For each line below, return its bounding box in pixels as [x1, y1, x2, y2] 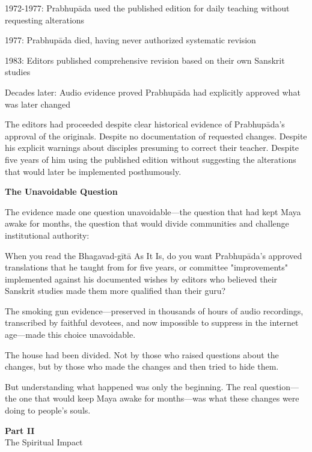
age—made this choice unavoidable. [5, 328, 136, 341]
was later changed [5, 97, 70, 110]
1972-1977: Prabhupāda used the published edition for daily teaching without [5, 2, 290, 14]
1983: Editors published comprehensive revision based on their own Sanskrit [5, 53, 285, 66]
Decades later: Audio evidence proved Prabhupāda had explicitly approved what [5, 85, 301, 98]
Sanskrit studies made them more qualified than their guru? [5, 284, 226, 297]
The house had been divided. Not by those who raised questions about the [5, 348, 279, 361]
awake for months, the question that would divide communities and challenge [5, 217, 289, 230]
